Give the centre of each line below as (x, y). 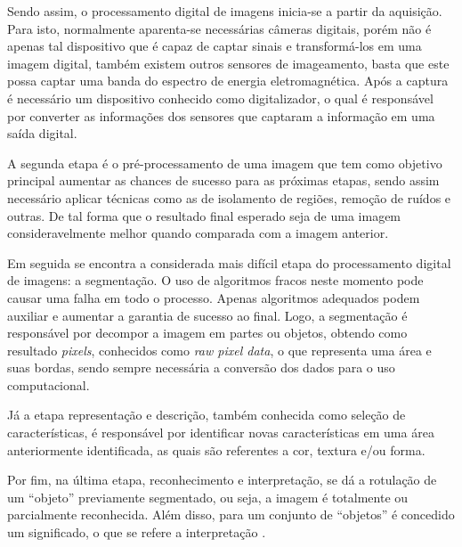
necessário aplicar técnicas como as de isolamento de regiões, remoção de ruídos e (229, 197)
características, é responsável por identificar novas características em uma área (221, 433)
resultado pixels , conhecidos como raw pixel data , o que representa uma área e (219, 350)
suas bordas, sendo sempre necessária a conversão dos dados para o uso (201, 367)
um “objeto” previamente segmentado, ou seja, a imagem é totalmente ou (208, 497)
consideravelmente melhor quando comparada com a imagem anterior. (198, 233)
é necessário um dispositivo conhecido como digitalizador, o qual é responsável (220, 98)
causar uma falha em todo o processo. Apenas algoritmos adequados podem (214, 297)
